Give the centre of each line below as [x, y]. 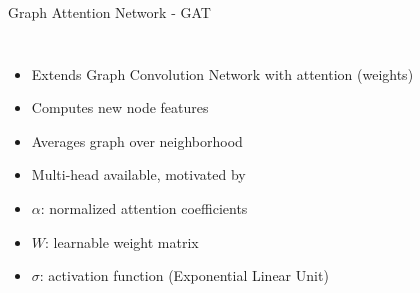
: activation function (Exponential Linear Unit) [184, 275]
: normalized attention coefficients [144, 207]
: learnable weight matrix [122, 241]
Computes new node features [120, 107]
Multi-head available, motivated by [138, 174]
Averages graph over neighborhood [137, 140]
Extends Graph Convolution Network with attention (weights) [222, 73]
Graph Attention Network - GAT [109, 12]
